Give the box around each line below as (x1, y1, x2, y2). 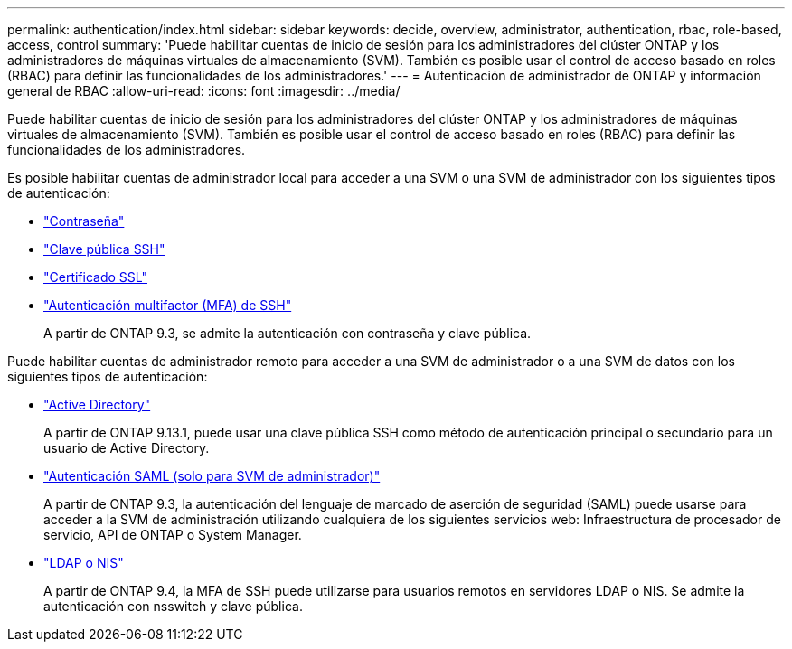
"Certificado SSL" (43, 269, 147, 285)
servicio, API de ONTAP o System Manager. (43, 527, 302, 542)
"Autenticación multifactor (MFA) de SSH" (43, 297, 292, 313)
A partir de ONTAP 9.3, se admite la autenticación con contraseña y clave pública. (43, 325, 532, 341)
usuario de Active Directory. (43, 440, 210, 456)
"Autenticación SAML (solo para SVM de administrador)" (43, 468, 381, 484)
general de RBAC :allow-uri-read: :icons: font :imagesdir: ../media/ (7, 83, 401, 99)
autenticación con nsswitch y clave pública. (43, 598, 303, 614)
